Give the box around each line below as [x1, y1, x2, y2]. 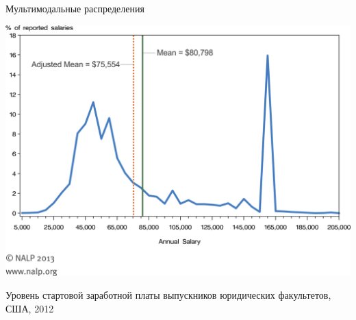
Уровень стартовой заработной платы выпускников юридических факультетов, [5, 288, 331, 302]
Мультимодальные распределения [5, 1, 144, 15]
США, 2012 [5, 301, 54, 315]
